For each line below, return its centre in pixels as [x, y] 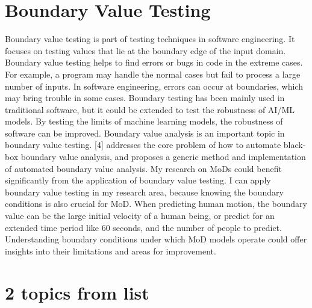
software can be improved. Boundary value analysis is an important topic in [145, 133]
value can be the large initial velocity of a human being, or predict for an [140, 216]
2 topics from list [77, 292]
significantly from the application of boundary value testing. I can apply [138, 180]
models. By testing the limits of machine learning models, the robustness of [144, 121]
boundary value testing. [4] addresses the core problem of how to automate [143, 145]
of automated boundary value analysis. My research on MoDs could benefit [143, 168]
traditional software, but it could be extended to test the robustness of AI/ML [150, 109]
